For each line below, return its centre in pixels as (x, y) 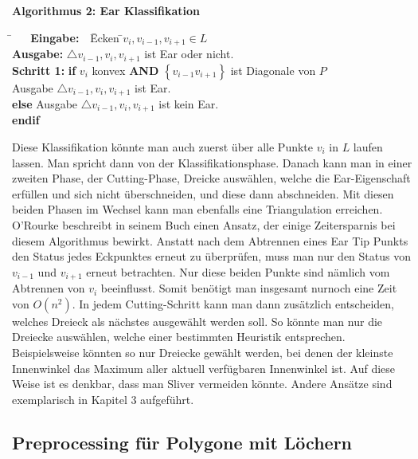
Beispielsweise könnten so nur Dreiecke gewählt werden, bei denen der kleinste (203, 352)
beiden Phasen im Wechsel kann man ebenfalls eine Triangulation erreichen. (197, 209)
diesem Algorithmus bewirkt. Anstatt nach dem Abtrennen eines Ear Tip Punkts (210, 240)
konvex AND (125, 70)
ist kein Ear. (189, 103)
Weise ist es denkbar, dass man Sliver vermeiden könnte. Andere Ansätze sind (202, 384)
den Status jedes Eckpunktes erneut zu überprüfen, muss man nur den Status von (211, 256)
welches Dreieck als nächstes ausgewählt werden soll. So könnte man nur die (197, 321)
